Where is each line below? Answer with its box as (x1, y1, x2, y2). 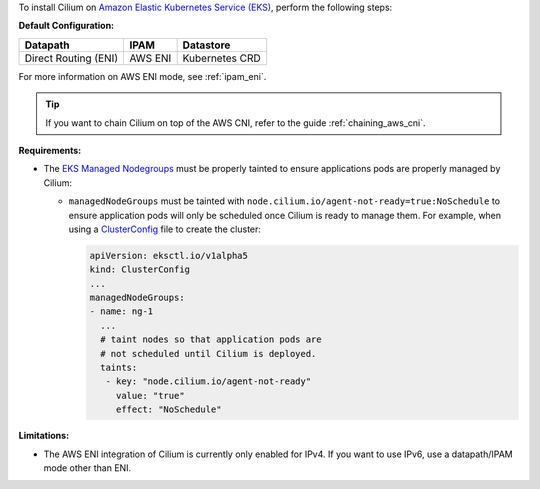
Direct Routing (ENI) (24, 51, 119, 65)
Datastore (182, 38, 231, 52)
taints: (100, 362, 138, 374)
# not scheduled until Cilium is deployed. (100, 348, 317, 359)
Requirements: (18, 144, 82, 156)
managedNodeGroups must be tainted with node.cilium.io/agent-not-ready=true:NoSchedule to (68, 195, 500, 207)
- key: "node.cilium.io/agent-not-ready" (105, 376, 312, 387)
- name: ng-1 (89, 306, 154, 317)
